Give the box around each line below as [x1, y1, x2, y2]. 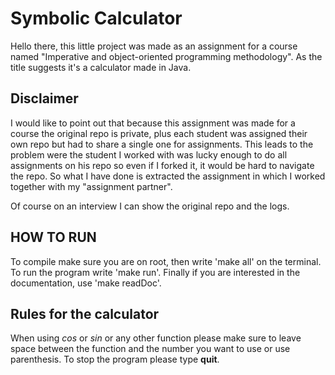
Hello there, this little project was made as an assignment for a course [10, 40, 298, 52]
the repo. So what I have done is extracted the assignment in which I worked [10, 170, 326, 182]
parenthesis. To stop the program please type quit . [10, 353, 220, 366]
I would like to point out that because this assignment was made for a [10, 117, 296, 129]
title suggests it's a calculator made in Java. [10, 61, 192, 73]
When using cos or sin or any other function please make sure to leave [10, 332, 302, 344]
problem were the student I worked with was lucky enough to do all [10, 148, 288, 161]
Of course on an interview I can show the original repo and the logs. [10, 200, 290, 212]
